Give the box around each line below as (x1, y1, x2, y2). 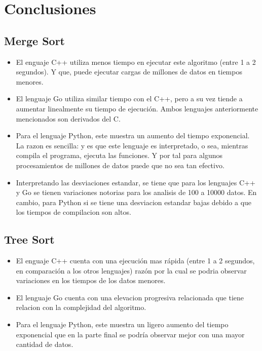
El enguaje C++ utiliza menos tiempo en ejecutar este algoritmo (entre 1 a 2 (16, 56, 256, 67)
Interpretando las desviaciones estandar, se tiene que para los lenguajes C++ (16, 177, 255, 187)
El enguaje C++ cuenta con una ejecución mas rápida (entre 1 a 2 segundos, (16, 255, 255, 266)
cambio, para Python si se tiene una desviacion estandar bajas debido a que (16, 197, 252, 207)
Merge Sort (4, 32, 65, 48)
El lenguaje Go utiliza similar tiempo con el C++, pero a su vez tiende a (16, 93, 243, 104)
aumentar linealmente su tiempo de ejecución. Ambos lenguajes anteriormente (16, 103, 258, 113)
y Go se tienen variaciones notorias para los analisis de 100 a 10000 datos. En (16, 187, 257, 198)
